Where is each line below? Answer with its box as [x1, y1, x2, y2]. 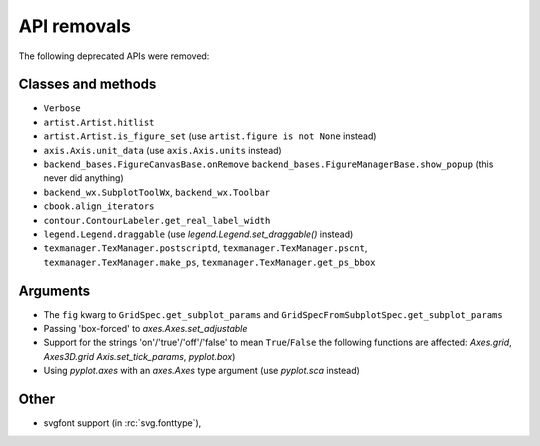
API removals [18, 15, 132, 37]
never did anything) [43, 172, 124, 184]
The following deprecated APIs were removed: [18, 50, 210, 62]
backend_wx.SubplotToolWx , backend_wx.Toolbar [43, 186, 270, 198]
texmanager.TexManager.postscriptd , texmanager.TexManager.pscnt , [43, 242, 368, 254]
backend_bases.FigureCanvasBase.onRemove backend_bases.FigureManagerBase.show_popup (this [43, 158, 494, 170]
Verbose [43, 103, 82, 114]
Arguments [18, 282, 91, 299]
